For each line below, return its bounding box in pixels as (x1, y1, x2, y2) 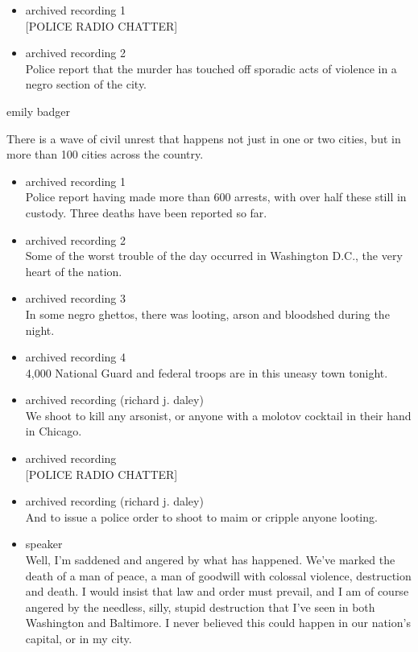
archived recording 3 (25, 290, 126, 307)
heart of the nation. (25, 262, 122, 279)
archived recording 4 (25, 349, 126, 365)
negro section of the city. (25, 76, 147, 93)
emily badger (6, 102, 70, 119)
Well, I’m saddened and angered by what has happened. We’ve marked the (25, 551, 395, 568)
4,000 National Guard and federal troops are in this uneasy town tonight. (25, 364, 388, 381)
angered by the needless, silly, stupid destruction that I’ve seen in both (25, 598, 375, 615)
